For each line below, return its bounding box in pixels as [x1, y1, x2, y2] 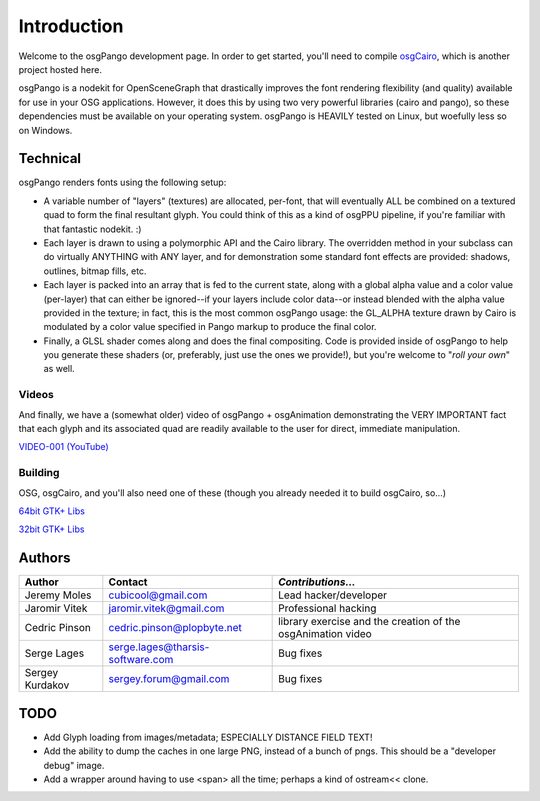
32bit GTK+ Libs [18, 523, 85, 535]
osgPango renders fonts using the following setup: [18, 176, 227, 189]
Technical [18, 150, 82, 167]
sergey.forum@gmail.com [108, 672, 230, 686]
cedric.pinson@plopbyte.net [108, 621, 242, 635]
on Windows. [18, 124, 73, 136]
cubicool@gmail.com [108, 588, 208, 602]
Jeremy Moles [24, 588, 92, 602]
